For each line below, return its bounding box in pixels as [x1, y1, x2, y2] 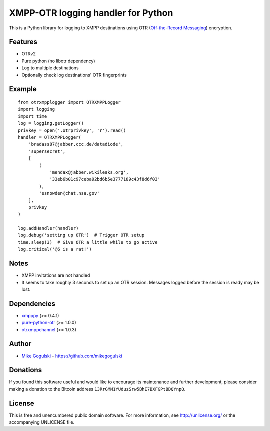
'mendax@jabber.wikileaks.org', [49, 169, 129, 175]
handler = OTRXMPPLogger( [18, 134, 82, 140]
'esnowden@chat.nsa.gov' [39, 190, 100, 196]
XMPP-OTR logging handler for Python [9, 7, 173, 18]
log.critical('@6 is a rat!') [18, 246, 92, 252]
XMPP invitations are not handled [21, 272, 90, 278]
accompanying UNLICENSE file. [9, 419, 75, 425]
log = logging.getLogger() [18, 120, 84, 126]
